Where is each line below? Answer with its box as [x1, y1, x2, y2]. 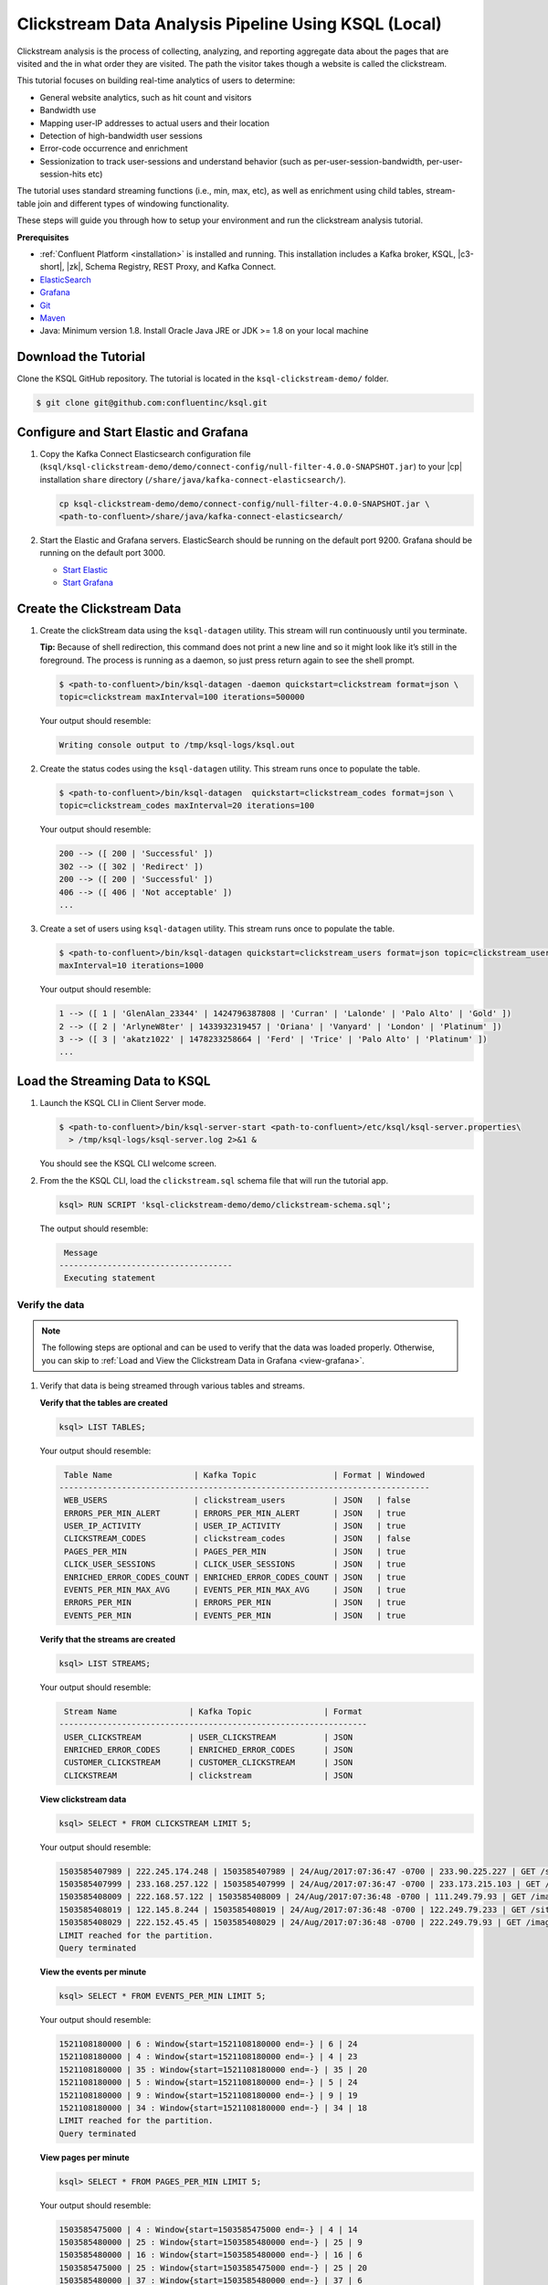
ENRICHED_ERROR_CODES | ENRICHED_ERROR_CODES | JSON [64, 1744, 353, 1755]
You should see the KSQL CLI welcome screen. [39, 1158, 217, 1169]
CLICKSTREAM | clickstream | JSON [64, 1770, 353, 1780]
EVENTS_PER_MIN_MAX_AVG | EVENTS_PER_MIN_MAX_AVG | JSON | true [64, 1585, 406, 1595]
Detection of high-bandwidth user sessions [39, 130, 203, 141]
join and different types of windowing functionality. [37, 197, 230, 209]
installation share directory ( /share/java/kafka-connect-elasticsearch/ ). [39, 473, 346, 484]
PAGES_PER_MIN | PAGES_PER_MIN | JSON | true [64, 1546, 406, 1557]
